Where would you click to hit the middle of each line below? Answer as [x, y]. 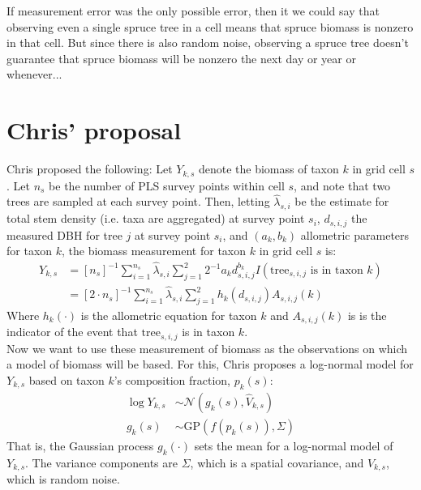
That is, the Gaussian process [80, 445]
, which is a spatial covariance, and [277, 462]
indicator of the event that [72, 332]
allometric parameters [355, 234]
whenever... [34, 74]
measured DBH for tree [64, 234]
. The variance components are [101, 462]
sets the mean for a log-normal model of [294, 445]
